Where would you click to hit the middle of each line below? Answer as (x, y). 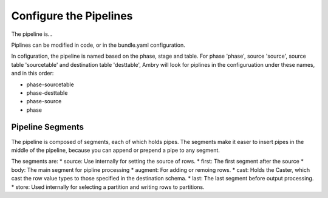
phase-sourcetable (50, 84)
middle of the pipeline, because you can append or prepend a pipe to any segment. (115, 150)
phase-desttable (47, 93)
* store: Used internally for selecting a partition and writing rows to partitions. (108, 187)
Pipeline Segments (48, 127)
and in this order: (32, 73)
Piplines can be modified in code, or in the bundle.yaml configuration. (98, 45)
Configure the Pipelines (72, 16)
